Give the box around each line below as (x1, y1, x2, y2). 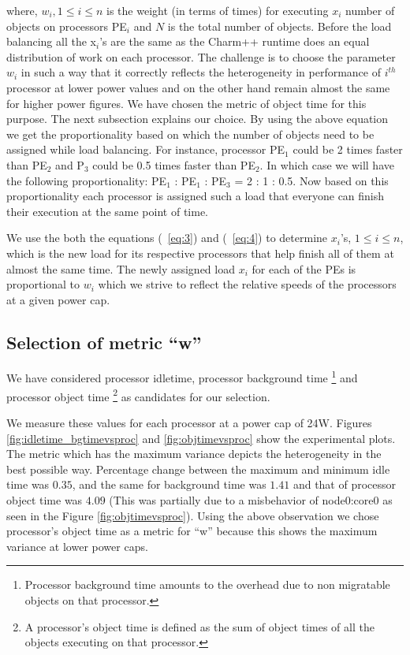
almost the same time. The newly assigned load (6, 260, 235, 277)
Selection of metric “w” (6, 329, 202, 354)
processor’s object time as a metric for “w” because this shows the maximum (6, 523, 378, 539)
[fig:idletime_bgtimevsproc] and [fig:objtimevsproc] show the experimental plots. (6, 430, 396, 446)
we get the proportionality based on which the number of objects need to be (6, 125, 375, 142)
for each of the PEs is (252, 260, 356, 277)
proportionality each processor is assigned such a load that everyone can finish (6, 188, 385, 204)
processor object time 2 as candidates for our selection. (6, 385, 270, 404)
